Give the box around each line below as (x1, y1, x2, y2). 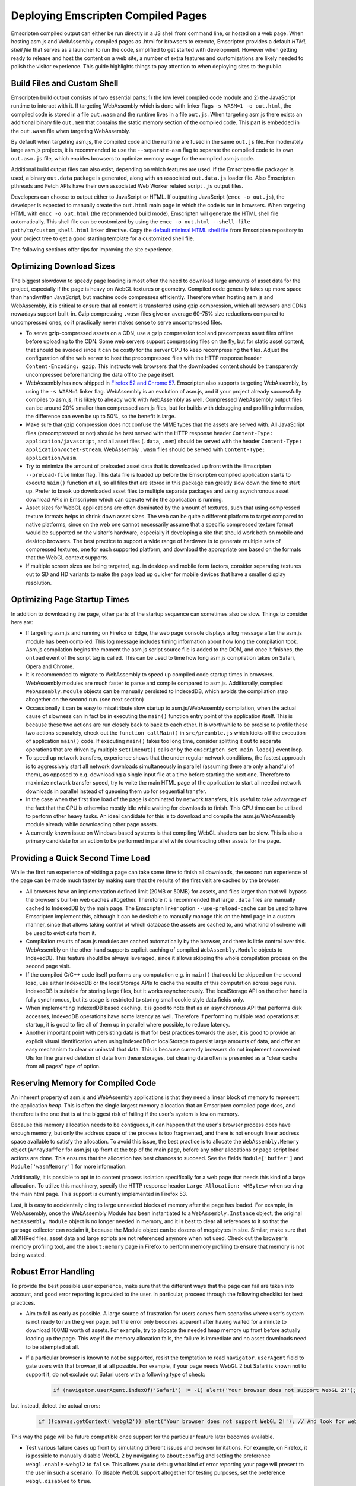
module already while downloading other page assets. (26, 821, 158, 828)
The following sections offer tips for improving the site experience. (11, 245, 174, 253)
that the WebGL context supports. (26, 554, 109, 561)
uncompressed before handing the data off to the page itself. (26, 371, 175, 378)
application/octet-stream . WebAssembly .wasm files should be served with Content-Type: (26, 446, 266, 453)
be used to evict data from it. (26, 929, 97, 936)
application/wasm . (26, 454, 78, 461)
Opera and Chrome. (26, 663, 74, 670)
